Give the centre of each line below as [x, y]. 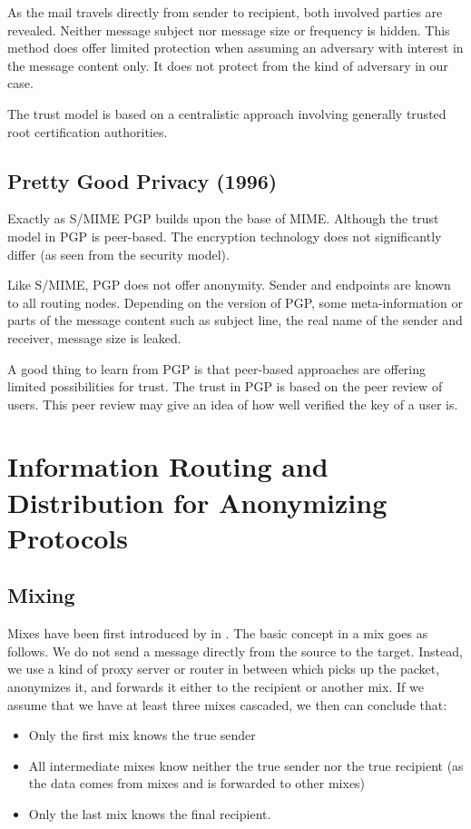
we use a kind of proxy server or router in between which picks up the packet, [224, 669]
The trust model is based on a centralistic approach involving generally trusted [227, 113]
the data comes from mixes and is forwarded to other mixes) [197, 783]
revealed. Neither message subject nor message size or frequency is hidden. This [229, 30]
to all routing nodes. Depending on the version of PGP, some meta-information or [235, 302]
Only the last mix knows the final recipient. [150, 814]
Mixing [41, 595]
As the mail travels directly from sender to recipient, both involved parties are [225, 12]
